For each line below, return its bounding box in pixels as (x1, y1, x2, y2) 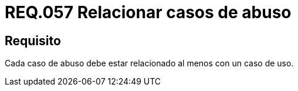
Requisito (5, 33, 61, 48)
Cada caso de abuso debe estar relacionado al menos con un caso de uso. (5, 58, 294, 69)
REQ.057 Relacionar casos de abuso (5, 2, 292, 22)
